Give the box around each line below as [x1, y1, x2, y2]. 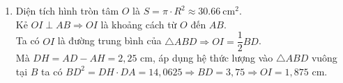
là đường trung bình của [57, 33, 162, 48]
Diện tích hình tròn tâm [15, 3, 119, 17]
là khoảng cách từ [100, 17, 177, 31]
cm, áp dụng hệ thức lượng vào [140, 50, 273, 65]
